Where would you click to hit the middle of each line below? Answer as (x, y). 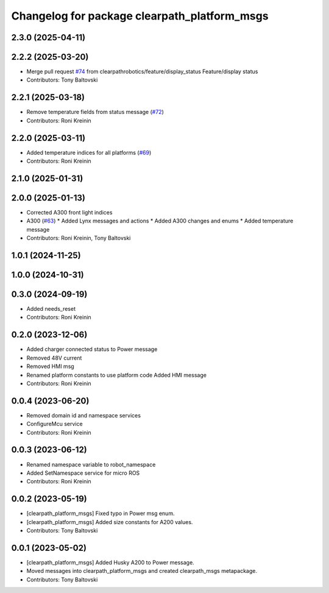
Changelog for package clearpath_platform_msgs (140, 16)
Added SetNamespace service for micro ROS (83, 473)
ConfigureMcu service (55, 424)
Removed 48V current (54, 358)
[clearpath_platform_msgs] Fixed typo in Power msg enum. (101, 513)
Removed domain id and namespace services (84, 415)
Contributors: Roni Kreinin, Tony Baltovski (79, 238)
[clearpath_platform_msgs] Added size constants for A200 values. (110, 522)
